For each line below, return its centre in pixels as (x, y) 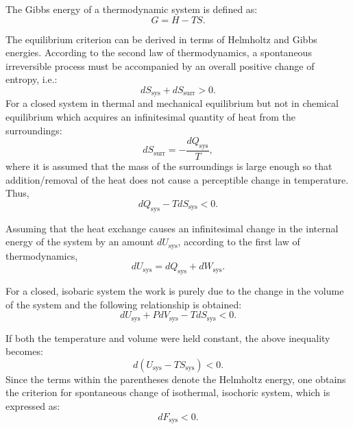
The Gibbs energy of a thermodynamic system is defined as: (132, 9)
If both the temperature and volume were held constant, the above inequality (168, 338)
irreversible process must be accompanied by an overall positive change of (160, 65)
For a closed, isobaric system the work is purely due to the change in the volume (175, 291)
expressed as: (33, 406)
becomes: (24, 351)
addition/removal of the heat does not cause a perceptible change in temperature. (177, 179)
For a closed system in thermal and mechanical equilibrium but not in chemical (172, 103)
